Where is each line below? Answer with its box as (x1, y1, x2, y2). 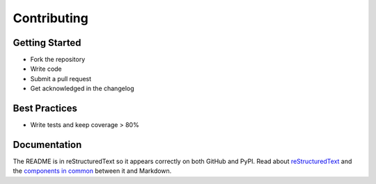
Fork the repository (30, 56, 86, 64)
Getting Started (13, 37, 81, 49)
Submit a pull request (30, 74, 92, 83)
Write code (30, 65, 62, 73)
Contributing (13, 10, 88, 26)
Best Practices (13, 103, 78, 115)
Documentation (13, 139, 82, 151)
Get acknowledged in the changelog (30, 84, 135, 93)
